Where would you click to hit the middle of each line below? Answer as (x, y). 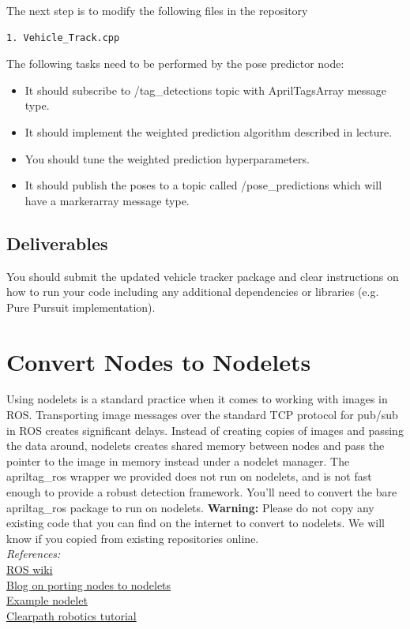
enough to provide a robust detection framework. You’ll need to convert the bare (202, 492)
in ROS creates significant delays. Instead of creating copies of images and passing (205, 430)
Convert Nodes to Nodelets (159, 361)
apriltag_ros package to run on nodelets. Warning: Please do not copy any (190, 507)
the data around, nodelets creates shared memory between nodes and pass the (196, 446)
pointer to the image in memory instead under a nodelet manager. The (178, 461)
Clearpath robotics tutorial (71, 615)
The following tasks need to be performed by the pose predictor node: (175, 64)
